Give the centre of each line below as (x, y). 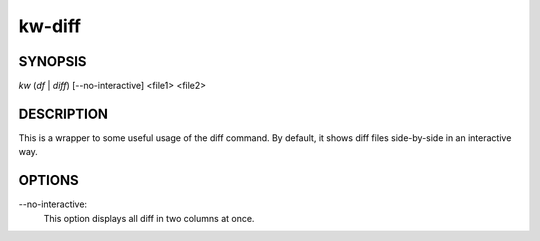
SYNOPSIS (52, 61)
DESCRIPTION (63, 113)
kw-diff (50, 26)
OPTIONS (48, 180)
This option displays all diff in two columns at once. (149, 218)
